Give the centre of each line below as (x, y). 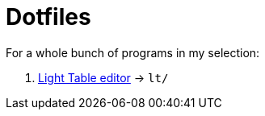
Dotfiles (48, 17)
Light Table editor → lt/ (103, 77)
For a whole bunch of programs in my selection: (133, 52)
